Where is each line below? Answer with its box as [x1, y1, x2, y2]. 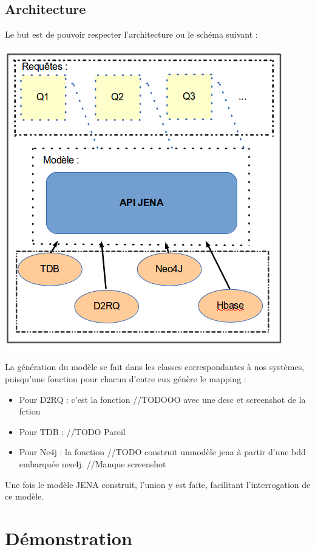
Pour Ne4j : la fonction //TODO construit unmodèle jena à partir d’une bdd [19, 445, 306, 458]
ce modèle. [5, 490, 44, 503]
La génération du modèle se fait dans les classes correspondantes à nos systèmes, [5, 360, 305, 373]
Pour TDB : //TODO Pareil [19, 425, 126, 438]
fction [19, 405, 41, 418]
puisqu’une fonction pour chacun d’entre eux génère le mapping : [5, 372, 246, 385]
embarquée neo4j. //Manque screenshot [19, 457, 166, 470]
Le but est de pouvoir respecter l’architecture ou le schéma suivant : [5, 28, 258, 41]
